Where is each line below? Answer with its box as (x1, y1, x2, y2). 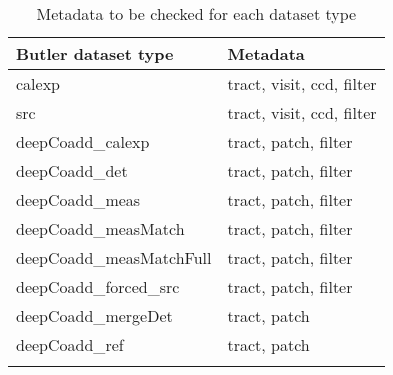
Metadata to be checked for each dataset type (36, 2, 357, 25)
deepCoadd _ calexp (16, 130, 150, 153)
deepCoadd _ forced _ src (16, 275, 180, 298)
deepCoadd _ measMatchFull (16, 246, 212, 269)
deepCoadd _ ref (16, 333, 124, 356)
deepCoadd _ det (16, 159, 128, 182)
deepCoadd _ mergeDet (16, 304, 173, 327)
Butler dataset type (16, 42, 174, 65)
